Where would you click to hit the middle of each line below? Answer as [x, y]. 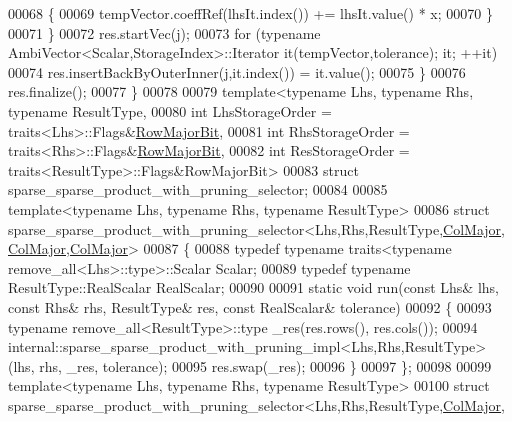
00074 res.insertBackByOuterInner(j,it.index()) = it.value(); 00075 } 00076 [237, 71]
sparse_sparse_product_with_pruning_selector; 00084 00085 [198, 189]
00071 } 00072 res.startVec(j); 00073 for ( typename [164, 32]
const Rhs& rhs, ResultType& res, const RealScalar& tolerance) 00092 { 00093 [250, 306]
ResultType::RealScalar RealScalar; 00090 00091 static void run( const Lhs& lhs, [253, 287]
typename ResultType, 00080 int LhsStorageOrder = [170, 110]
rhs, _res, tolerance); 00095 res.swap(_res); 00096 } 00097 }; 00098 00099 [265, 365]
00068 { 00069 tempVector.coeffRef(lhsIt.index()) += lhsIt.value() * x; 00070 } [250, 13]
